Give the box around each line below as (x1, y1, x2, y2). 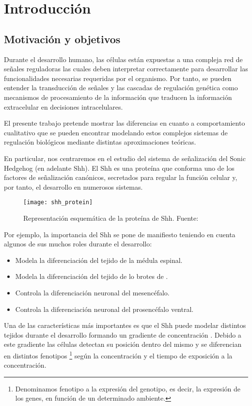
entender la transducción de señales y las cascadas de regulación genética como (4, 82, 238, 93)
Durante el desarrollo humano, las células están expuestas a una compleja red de (4, 54, 243, 64)
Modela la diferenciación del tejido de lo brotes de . (15, 271, 168, 281)
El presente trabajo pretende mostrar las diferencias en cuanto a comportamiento (4, 118, 245, 128)
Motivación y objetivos (4, 31, 121, 46)
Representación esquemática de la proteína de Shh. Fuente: (23, 212, 199, 223)
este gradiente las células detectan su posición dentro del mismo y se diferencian (4, 339, 242, 349)
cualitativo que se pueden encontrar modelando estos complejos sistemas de (4, 127, 228, 137)
